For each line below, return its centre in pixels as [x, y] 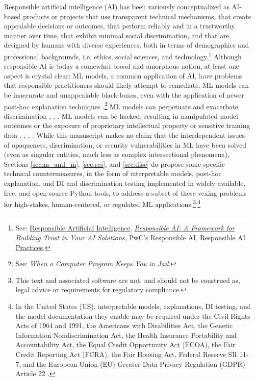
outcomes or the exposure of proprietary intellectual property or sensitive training [127, 125]
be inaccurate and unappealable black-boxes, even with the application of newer [124, 95]
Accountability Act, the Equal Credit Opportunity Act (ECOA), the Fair [126, 344]
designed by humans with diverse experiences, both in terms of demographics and [127, 45]
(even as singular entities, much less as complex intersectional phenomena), [117, 154]
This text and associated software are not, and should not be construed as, [128, 280]
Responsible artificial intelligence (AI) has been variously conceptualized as [117, 6]
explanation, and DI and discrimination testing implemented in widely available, [125, 183]
